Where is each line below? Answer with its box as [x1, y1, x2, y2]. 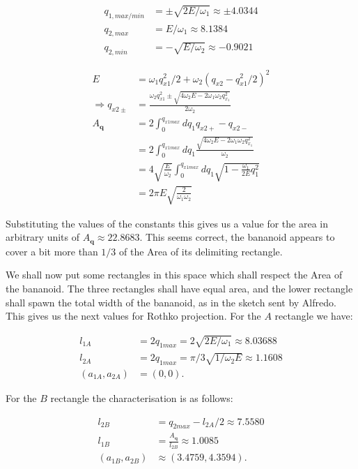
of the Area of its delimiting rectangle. [119, 244, 283, 258]
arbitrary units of [6, 230, 80, 244]
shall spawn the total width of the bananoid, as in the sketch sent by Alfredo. [6, 295, 336, 309]
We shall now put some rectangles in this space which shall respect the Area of [6, 267, 343, 282]
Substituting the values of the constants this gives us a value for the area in [6, 216, 328, 230]
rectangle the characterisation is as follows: [50, 391, 233, 405]
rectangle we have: [274, 308, 353, 323]
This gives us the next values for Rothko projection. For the [6, 308, 261, 323]
